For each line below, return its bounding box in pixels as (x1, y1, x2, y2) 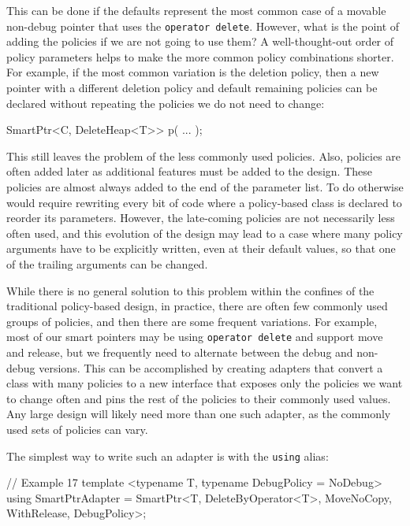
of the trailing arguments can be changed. (6, 255, 208, 272)
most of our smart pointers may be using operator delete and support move (6, 328, 383, 345)
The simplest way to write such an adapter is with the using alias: (6, 447, 329, 464)
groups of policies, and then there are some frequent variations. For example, (6, 313, 378, 329)
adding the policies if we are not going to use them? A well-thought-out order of (6, 33, 394, 50)
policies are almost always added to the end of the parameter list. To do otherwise (6, 179, 404, 194)
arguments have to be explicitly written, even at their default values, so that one (6, 240, 396, 257)
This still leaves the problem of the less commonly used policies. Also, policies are (6, 147, 401, 164)
